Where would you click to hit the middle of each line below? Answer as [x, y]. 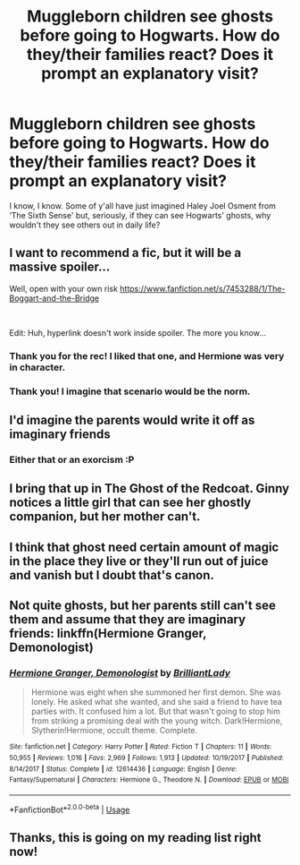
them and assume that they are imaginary [128, 620]
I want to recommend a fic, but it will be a [125, 253]
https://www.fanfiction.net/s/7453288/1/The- [203, 288]
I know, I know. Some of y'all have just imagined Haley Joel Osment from [143, 206]
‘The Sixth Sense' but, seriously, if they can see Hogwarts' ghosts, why [140, 215]
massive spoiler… [60, 267]
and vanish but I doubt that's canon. [112, 575]
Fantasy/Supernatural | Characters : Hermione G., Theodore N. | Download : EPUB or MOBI [149, 780]
